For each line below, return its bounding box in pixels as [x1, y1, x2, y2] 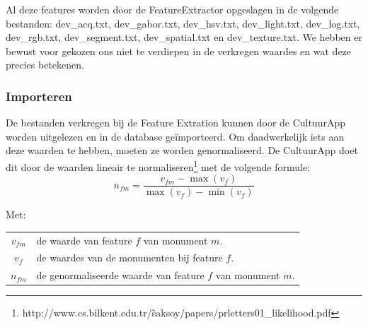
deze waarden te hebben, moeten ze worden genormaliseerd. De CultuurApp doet [6, 143, 358, 158]
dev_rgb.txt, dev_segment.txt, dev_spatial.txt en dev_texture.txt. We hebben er [6, 30, 362, 45]
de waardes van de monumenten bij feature [36, 250, 223, 265]
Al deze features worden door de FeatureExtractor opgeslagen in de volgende [6, 2, 339, 16]
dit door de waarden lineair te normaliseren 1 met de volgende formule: [6, 157, 311, 174]
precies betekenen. [6, 57, 84, 72]
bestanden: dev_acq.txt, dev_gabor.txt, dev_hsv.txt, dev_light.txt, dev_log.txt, [6, 16, 360, 30]
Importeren [6, 87, 72, 105]
